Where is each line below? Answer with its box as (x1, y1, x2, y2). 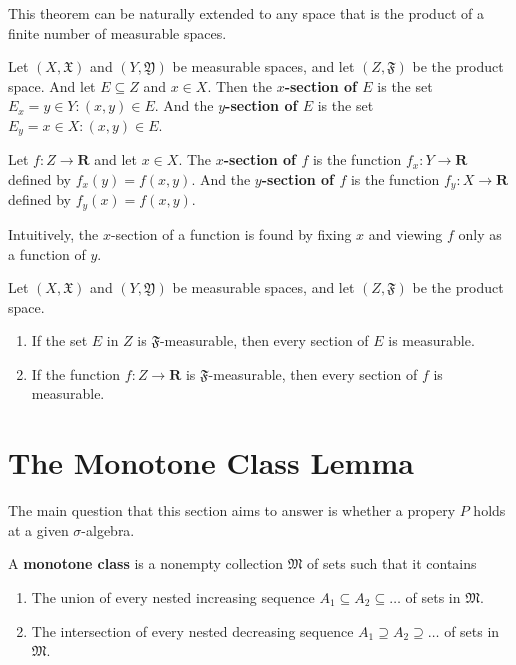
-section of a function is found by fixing (110, 223, 352, 244)
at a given (8, 519, 69, 540)
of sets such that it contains (307, 553, 477, 574)
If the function (31, 363, 121, 384)
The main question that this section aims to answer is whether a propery (8, 500, 456, 521)
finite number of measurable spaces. (8, 22, 227, 43)
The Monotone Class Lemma (8, 442, 414, 483)
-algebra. (81, 519, 135, 540)
